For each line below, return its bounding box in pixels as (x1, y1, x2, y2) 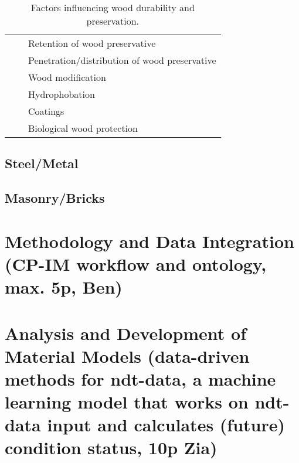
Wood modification (28, 70, 106, 84)
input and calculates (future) (47, 413, 286, 437)
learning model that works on (5, 390, 249, 414)
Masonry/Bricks (5, 189, 105, 207)
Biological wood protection (28, 121, 138, 135)
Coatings (28, 104, 64, 118)
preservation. (86, 14, 140, 28)
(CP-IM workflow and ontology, (5, 251, 267, 275)
